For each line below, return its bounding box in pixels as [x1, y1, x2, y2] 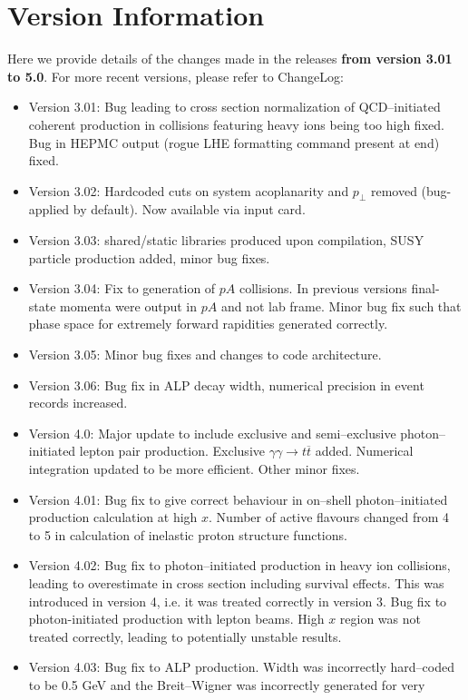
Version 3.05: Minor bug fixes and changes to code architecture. [28, 345, 382, 364]
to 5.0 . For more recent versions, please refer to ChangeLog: [7, 66, 344, 85]
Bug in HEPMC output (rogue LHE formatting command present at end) [28, 133, 440, 152]
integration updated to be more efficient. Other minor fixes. [28, 459, 360, 478]
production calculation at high [28, 508, 198, 527]
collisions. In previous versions [239, 279, 407, 298]
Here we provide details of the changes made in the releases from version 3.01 [7, 49, 453, 68]
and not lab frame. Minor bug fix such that [220, 296, 462, 315]
